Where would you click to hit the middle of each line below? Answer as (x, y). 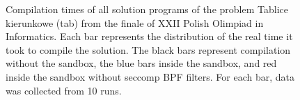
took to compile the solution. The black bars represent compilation (148, 49)
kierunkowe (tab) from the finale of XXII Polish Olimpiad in (135, 22)
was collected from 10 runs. (64, 90)
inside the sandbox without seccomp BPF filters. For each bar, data (150, 76)
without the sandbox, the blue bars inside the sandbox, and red (141, 63)
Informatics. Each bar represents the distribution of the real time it (149, 36)
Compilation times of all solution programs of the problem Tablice (147, 9)
